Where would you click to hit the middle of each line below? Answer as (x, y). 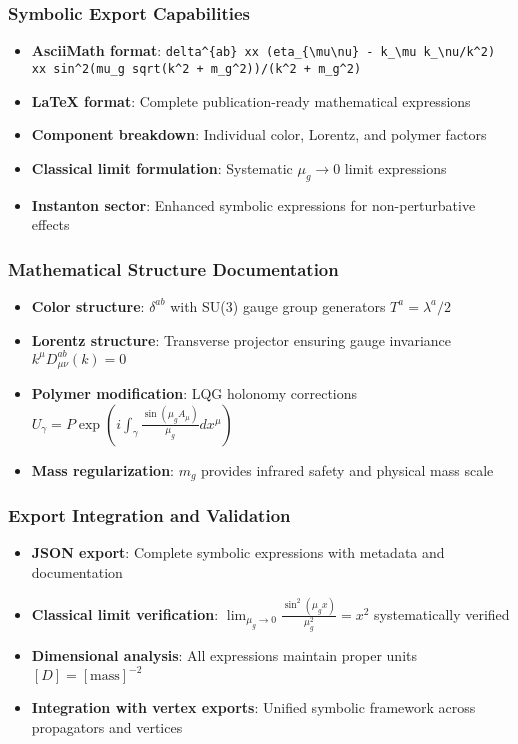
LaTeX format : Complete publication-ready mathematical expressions (251, 100)
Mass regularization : (102, 469)
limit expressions (395, 167)
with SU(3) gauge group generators (278, 305)
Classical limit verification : (125, 613)
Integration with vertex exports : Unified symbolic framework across (253, 707)
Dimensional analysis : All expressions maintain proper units (224, 654)
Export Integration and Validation (149, 515)
